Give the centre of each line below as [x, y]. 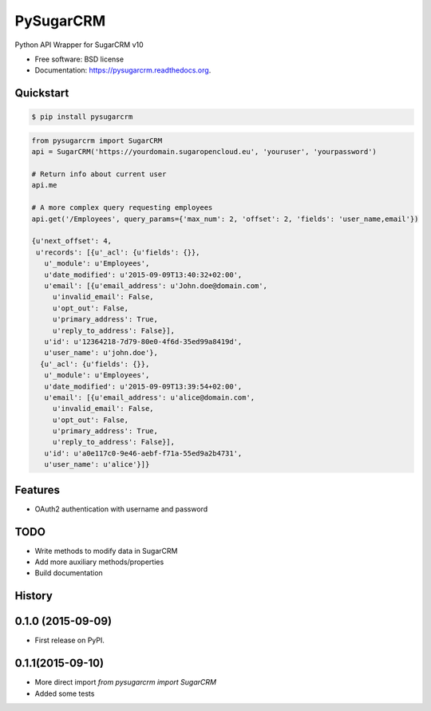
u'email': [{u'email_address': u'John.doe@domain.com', [156, 286]
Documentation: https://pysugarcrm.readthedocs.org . [123, 70]
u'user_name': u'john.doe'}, [101, 353]
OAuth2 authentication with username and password [121, 509]
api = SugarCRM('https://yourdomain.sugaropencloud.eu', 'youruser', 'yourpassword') [204, 152]
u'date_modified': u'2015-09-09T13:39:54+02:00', [143, 386]
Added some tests [65, 693]
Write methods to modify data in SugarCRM [106, 551]
